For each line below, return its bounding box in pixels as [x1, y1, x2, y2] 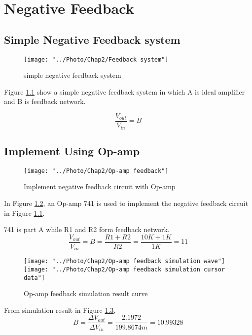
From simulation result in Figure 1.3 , [4, 304, 116, 315]
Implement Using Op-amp [4, 143, 140, 158]
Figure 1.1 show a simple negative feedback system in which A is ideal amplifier [4, 86, 245, 97]
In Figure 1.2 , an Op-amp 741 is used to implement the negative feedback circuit [4, 198, 249, 208]
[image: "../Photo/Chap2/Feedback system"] [24, 56, 169, 63]
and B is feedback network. [4, 96, 86, 106]
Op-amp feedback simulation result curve [24, 288, 148, 299]
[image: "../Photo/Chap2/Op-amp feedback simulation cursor [24, 266, 225, 273]
